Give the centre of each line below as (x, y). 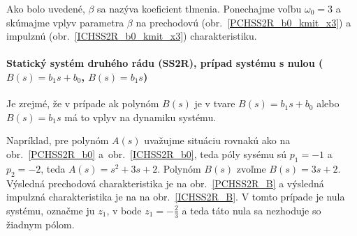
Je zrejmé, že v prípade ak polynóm (83, 103)
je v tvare (215, 103)
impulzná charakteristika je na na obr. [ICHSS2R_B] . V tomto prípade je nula (176, 197)
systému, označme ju (51, 210)
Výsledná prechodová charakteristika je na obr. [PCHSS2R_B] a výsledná (165, 183)
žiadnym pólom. (41, 224)
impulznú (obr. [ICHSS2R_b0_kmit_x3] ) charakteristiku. (132, 36)
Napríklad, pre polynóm (58, 140)
